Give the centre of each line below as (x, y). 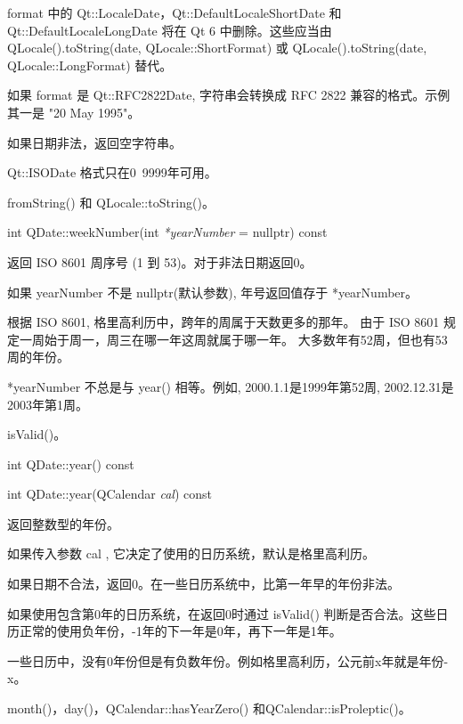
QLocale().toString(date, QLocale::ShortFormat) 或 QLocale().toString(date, (217, 48)
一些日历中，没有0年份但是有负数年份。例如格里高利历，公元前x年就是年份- (228, 660)
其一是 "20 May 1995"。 (74, 112)
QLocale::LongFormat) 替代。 (90, 65)
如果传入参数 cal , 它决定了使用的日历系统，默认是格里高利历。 (191, 553)
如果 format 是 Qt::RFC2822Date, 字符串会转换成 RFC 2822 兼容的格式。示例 (229, 95)
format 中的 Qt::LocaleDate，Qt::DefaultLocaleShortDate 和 (175, 12)
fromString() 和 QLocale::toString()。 (111, 202)
